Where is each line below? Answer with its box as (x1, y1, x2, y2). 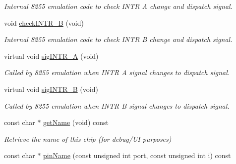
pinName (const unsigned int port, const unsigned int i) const (43, 150, 231, 161)
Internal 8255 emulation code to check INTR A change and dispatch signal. (4, 1, 233, 11)
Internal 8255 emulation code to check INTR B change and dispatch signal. (4, 34, 233, 44)
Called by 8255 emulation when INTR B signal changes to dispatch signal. (4, 100, 230, 111)
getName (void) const (43, 117, 109, 127)
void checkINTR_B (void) (4, 17, 84, 28)
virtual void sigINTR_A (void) (4, 50, 99, 61)
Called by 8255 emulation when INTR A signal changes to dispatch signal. (4, 67, 230, 78)
